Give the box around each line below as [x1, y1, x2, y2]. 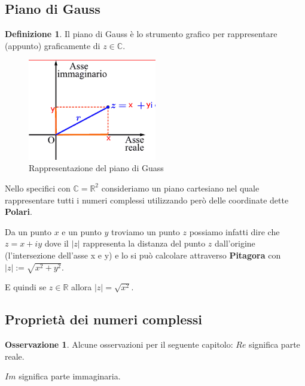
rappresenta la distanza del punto [83, 237, 206, 250]
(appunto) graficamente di [5, 39, 100, 51]
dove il [44, 237, 69, 250]
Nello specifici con [5, 181, 71, 194]
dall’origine [215, 237, 255, 250]
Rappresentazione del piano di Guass [29, 162, 164, 174]
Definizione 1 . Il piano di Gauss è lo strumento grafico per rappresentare [5, 28, 277, 40]
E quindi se [5, 281, 47, 293]
